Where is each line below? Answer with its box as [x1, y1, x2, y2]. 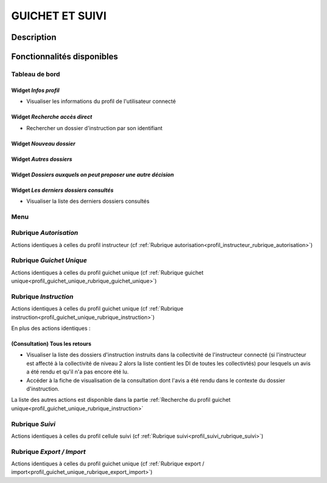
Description [11, 32, 57, 42]
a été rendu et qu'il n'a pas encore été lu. [26, 368, 129, 375]
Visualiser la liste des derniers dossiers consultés [26, 197, 150, 205]
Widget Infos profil [11, 87, 60, 94]
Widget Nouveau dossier [11, 140, 76, 147]
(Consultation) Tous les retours [11, 340, 92, 347]
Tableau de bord [11, 70, 61, 78]
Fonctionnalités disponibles [11, 51, 118, 62]
